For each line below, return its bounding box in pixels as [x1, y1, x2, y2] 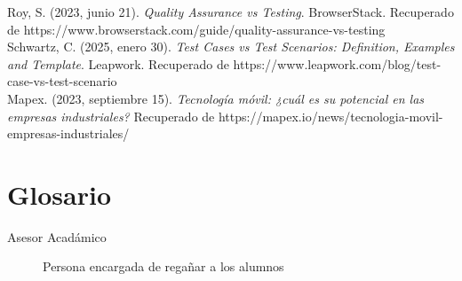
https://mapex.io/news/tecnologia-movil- [218, 106, 443, 125]
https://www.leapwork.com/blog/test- [233, 54, 442, 73]
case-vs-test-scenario [7, 72, 117, 90]
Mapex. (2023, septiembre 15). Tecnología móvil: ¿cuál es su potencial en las [7, 89, 425, 107]
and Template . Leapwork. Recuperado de [7, 54, 229, 73]
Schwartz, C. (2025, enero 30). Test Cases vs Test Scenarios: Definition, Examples [7, 37, 455, 56]
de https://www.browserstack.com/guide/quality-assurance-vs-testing [7, 20, 386, 38]
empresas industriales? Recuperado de [7, 106, 215, 125]
